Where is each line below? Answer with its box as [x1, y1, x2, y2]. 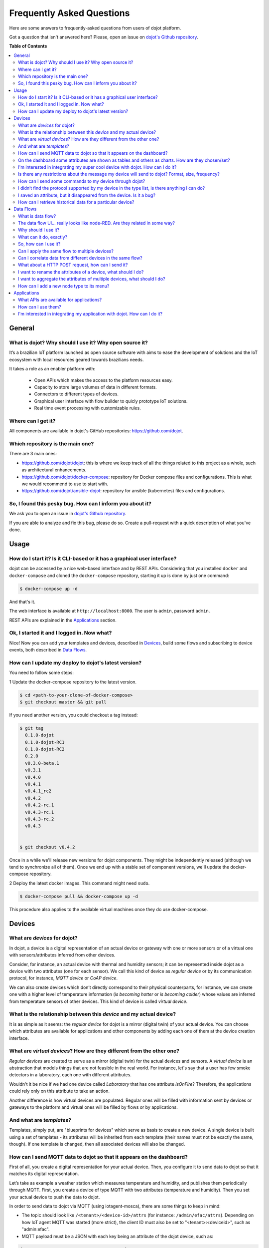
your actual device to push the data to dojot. [9, 1194, 100, 1200]
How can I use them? [18, 304, 62, 310]
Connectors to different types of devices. [34, 391, 119, 397]
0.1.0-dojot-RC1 [25, 739, 65, 745]
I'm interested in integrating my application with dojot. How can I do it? [18, 311, 163, 317]
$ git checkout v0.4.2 [19, 844, 75, 850]
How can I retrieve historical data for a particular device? [18, 199, 134, 205]
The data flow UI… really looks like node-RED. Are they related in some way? [18, 220, 175, 226]
